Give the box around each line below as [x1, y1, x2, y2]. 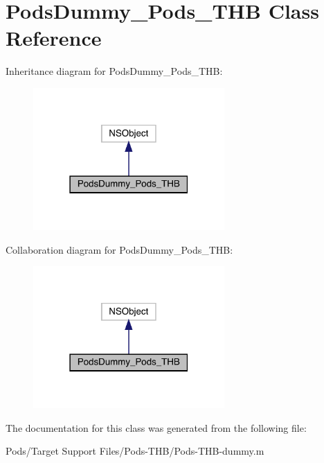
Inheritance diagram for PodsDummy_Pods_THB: [6, 64, 223, 78]
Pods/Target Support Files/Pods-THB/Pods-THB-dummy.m [6, 444, 264, 458]
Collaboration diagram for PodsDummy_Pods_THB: [6, 242, 233, 256]
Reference [6, 24, 102, 52]
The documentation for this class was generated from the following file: [6, 420, 307, 435]
